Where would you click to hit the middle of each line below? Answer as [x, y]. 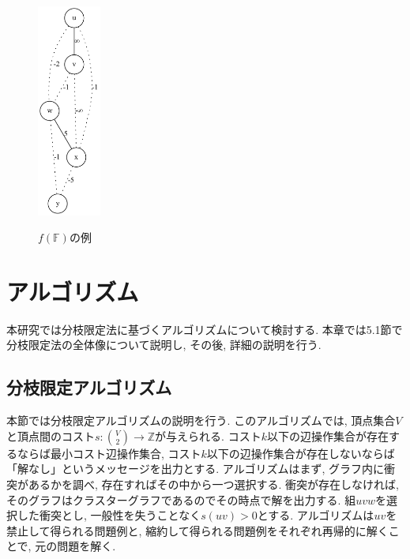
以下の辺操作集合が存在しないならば [301, 453]
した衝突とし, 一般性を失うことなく [109, 515]
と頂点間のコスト [51, 435]
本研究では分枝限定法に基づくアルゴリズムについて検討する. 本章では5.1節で [205, 329]
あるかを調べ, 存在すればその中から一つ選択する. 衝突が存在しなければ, [213, 484]
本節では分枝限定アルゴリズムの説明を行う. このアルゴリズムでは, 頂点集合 [201, 420]
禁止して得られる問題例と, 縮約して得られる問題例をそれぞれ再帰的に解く [197, 530]
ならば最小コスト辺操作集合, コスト [109, 453]
